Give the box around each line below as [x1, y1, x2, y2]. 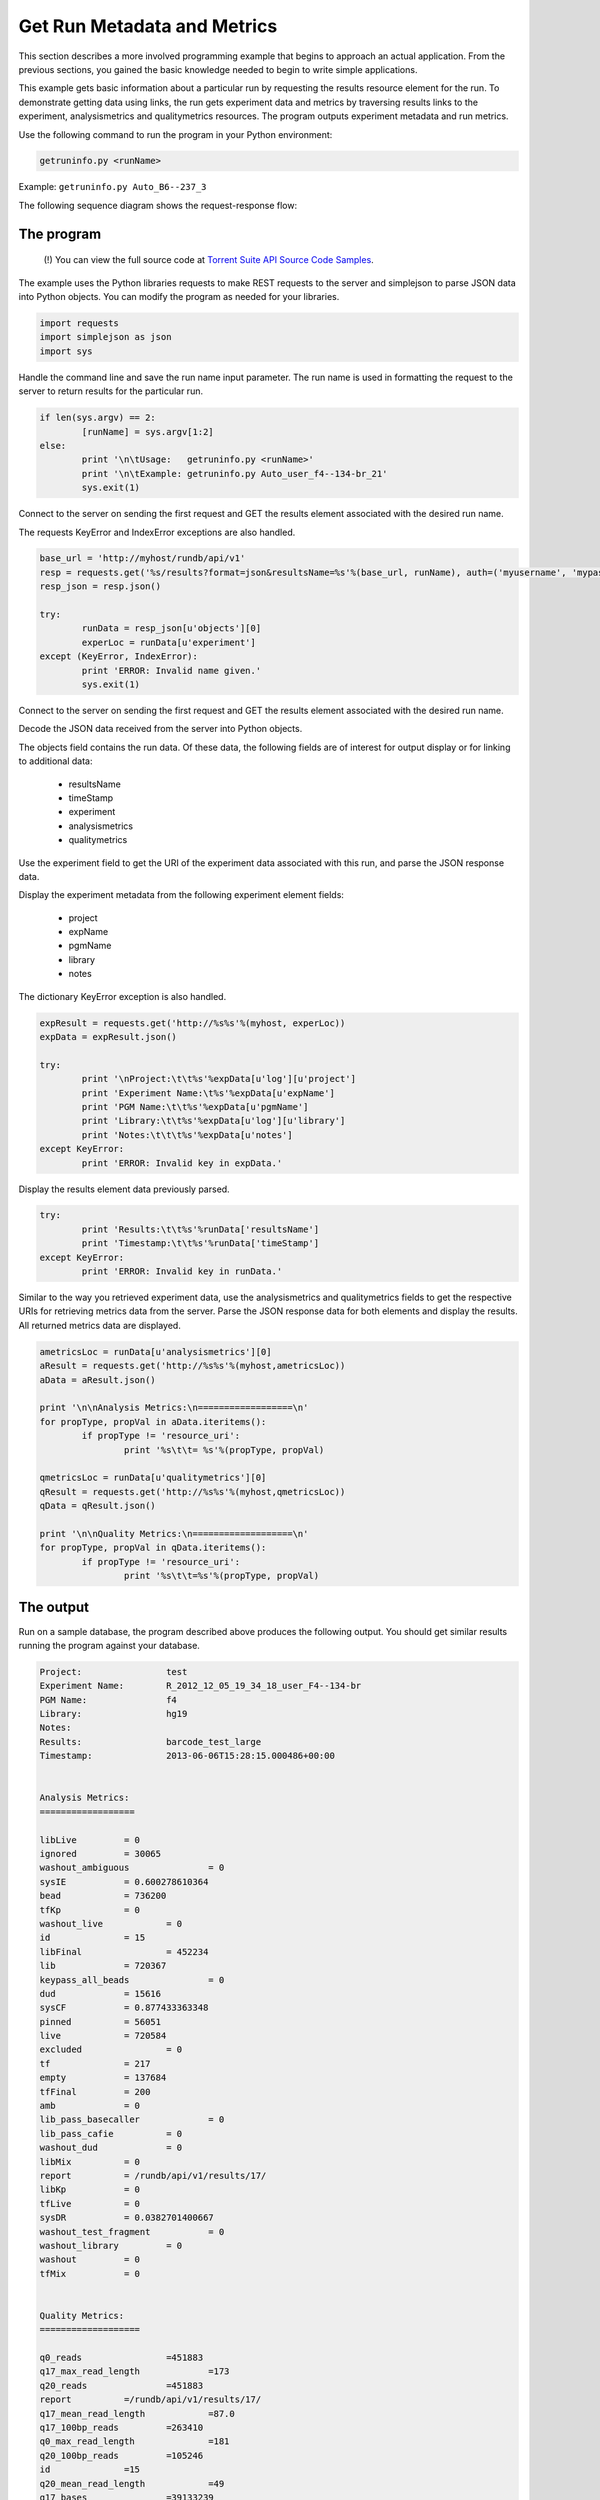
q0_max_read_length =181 [39, 2436, 230, 2447]
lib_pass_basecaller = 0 [39, 2114, 225, 2125]
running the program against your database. [18, 1639, 200, 1651]
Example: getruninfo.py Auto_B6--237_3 [18, 181, 207, 193]
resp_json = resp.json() [39, 581, 162, 592]
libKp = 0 [39, 2184, 140, 2195]
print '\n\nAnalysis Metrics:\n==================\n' [39, 1402, 309, 1414]
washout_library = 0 [39, 2240, 183, 2251]
